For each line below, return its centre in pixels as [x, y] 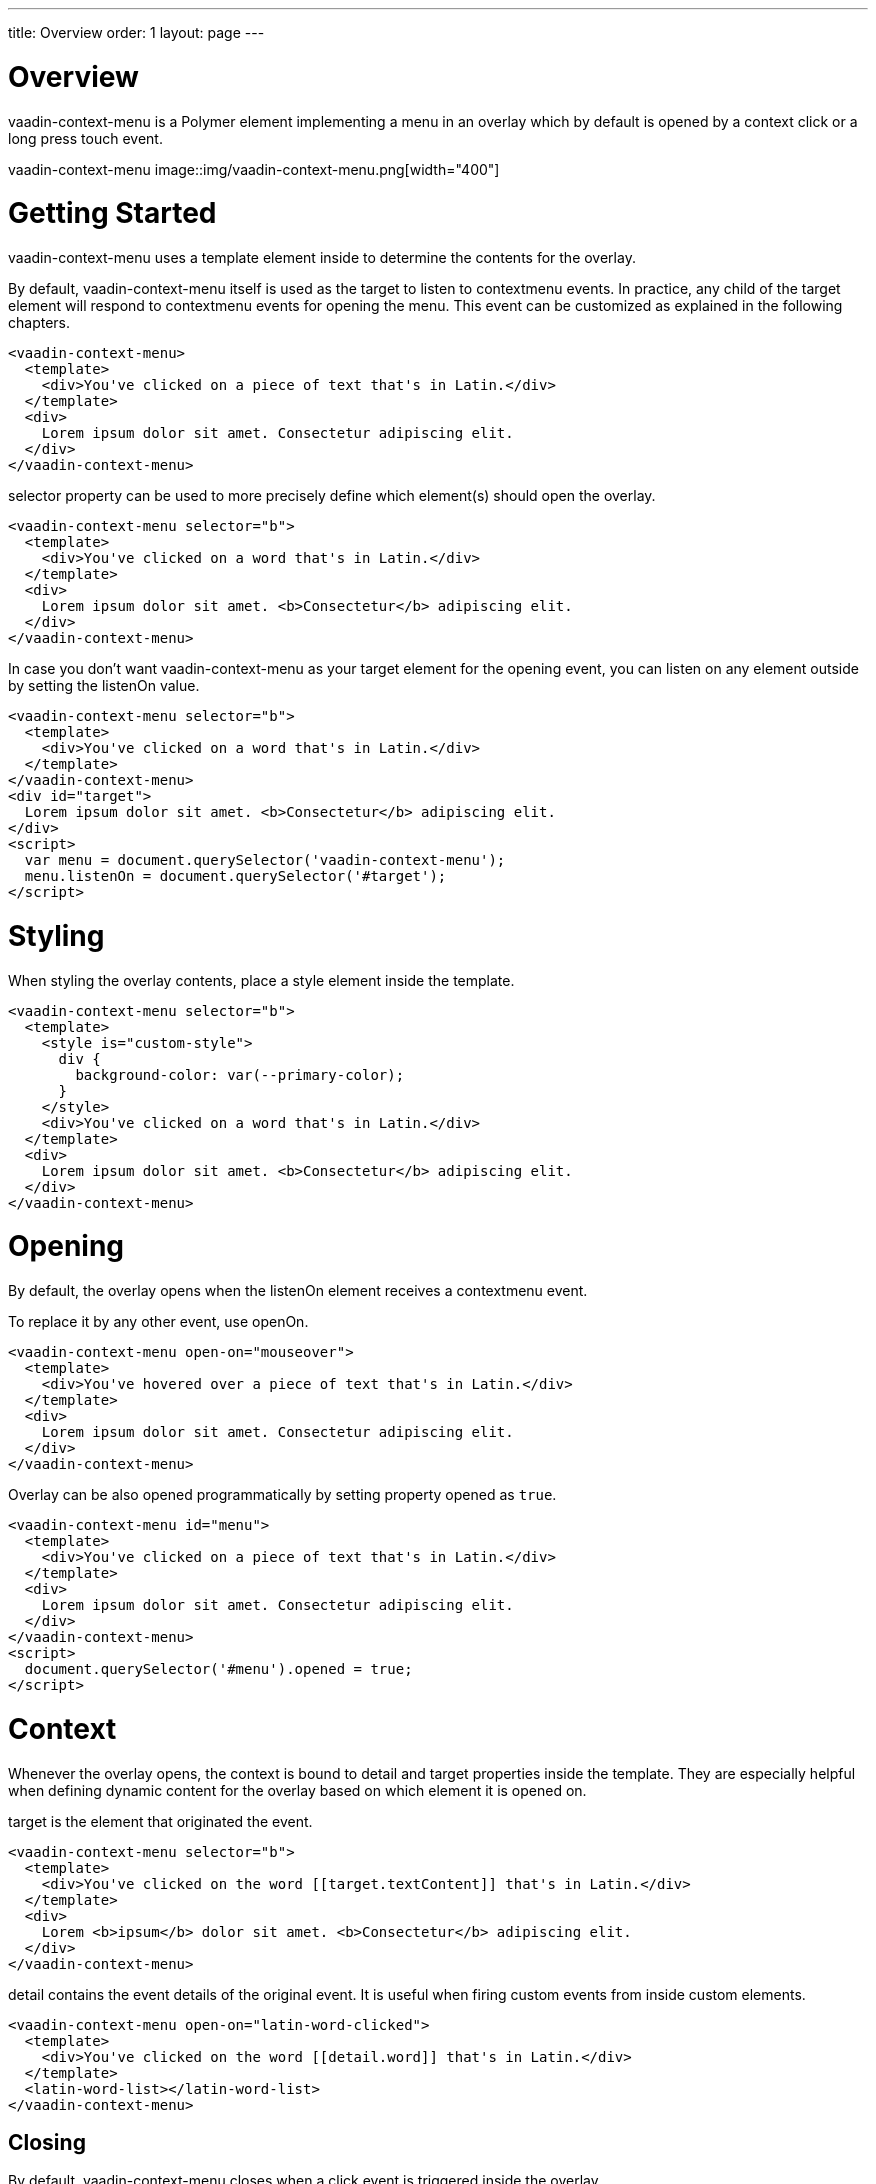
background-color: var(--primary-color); [240, 1074]
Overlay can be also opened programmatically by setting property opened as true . [282, 1494]
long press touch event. [85, 138]
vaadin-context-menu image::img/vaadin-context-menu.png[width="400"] [254, 169]
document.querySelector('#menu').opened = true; [218, 1669]
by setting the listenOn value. [104, 685]
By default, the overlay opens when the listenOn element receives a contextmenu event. [298, 1290]
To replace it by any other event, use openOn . [158, 1321]
